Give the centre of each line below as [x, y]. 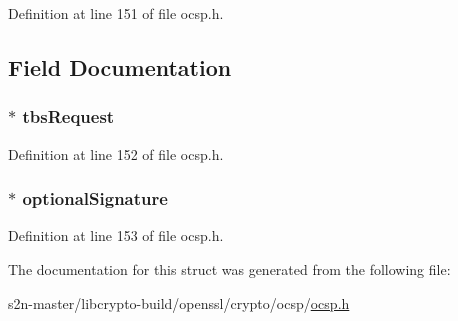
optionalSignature [95, 198]
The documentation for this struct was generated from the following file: [229, 269]
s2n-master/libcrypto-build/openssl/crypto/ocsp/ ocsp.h [179, 302]
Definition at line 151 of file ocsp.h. [116, 13]
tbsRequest [68, 116]
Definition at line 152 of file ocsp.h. [116, 153]
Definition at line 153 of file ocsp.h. [116, 235]
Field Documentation [120, 66]
